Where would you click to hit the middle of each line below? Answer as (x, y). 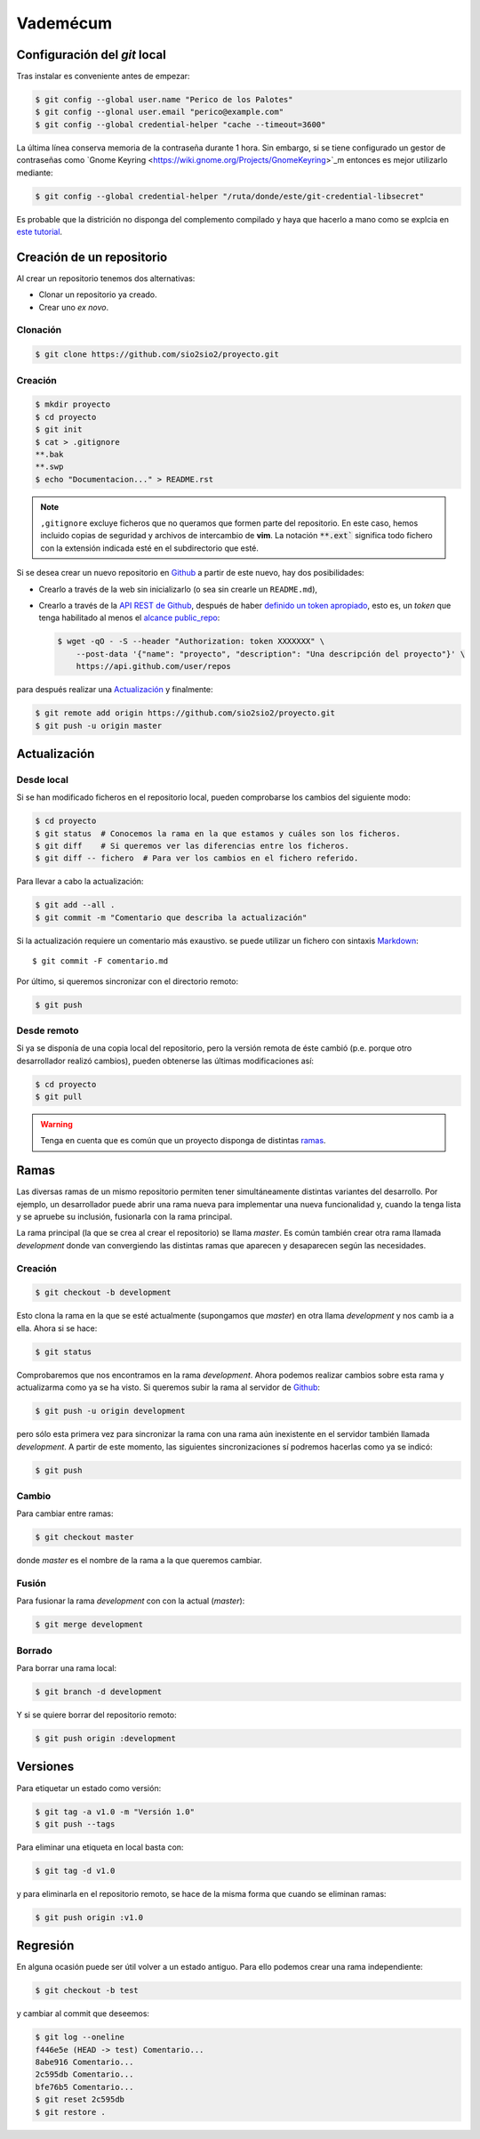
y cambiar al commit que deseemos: (83, 2014)
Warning (56, 1125)
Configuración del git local (91, 55)
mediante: (35, 173)
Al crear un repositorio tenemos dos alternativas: (106, 278)
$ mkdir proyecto (73, 404)
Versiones (45, 1767)
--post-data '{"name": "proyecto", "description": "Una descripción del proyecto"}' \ (271, 654)
